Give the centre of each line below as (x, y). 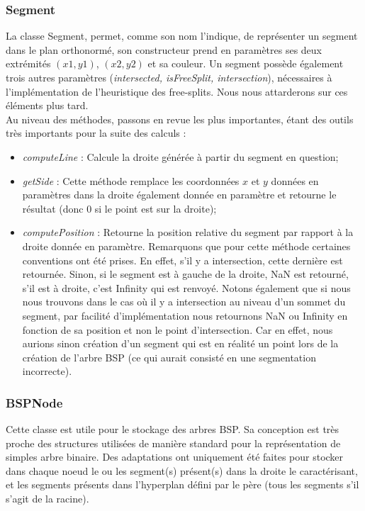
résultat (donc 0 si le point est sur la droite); (119, 208)
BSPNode (34, 402)
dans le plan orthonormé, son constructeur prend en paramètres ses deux (164, 49)
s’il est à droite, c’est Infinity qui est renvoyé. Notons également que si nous (186, 287)
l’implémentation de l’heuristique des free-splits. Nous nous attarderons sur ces (177, 91)
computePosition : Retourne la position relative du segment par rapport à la (188, 232)
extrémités (28, 63)
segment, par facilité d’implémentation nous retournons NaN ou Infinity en (185, 315)
